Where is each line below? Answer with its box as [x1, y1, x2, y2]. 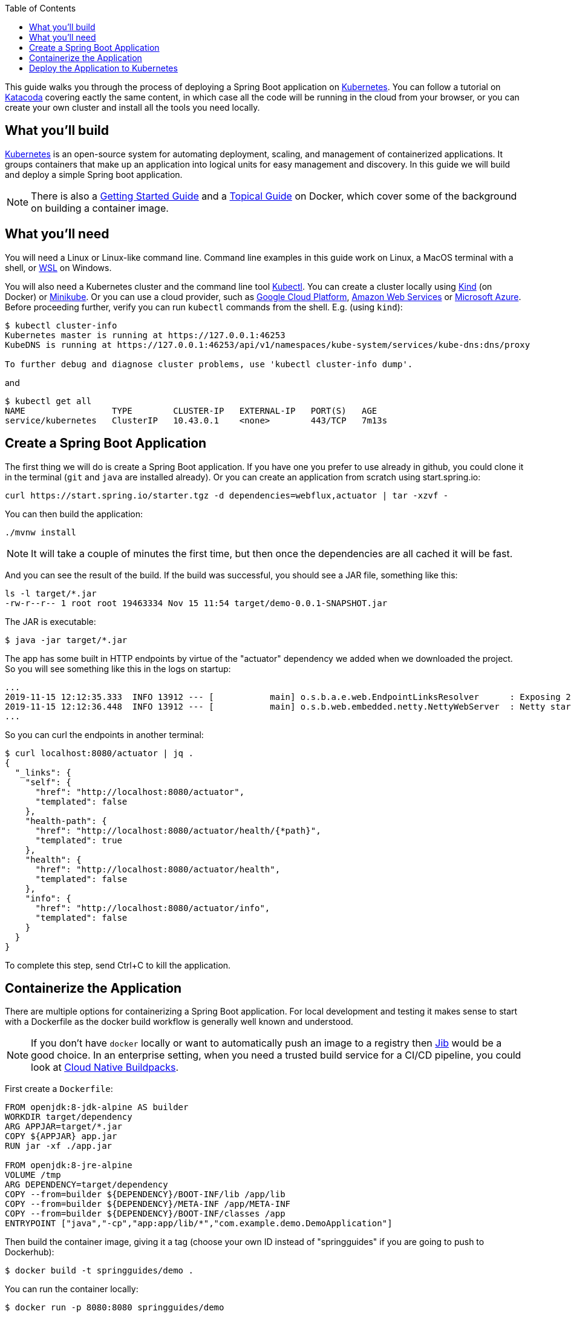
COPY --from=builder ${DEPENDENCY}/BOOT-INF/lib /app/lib [5, 1189, 285, 1200]
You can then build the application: [5, 508, 143, 519]
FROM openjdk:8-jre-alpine [5, 1160, 132, 1171]
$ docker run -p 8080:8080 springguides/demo [5, 1302, 224, 1313]
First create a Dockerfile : [5, 1083, 113, 1094]
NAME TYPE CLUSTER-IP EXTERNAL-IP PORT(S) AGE [5, 405, 377, 416]
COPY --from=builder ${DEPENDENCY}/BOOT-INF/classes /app [5, 1209, 285, 1219]
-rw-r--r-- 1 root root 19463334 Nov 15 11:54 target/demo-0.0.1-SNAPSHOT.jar [5, 598, 388, 608]
